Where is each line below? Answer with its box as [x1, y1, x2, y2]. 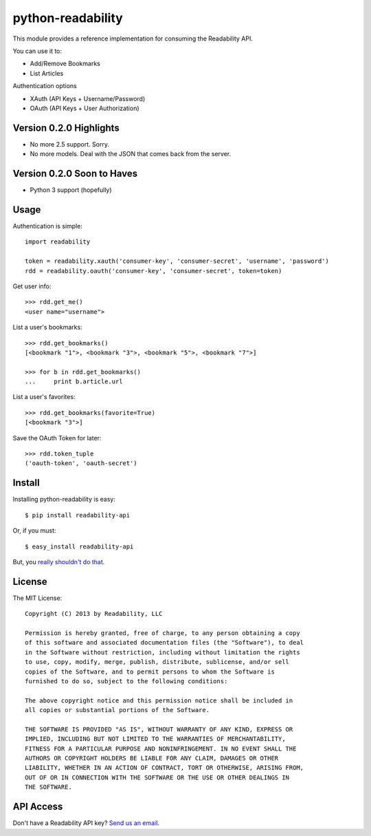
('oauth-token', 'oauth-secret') [25, 460, 137, 467]
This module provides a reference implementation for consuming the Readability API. [12, 34, 254, 43]
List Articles [30, 69, 64, 77]
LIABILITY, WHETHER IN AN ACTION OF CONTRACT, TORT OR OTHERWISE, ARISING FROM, [25, 764, 304, 772]
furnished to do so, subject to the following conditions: [25, 677, 228, 685]
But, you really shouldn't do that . [12, 557, 105, 566]
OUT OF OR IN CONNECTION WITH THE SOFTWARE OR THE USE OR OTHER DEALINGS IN [25, 773, 290, 781]
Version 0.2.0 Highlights [12, 122, 120, 133]
